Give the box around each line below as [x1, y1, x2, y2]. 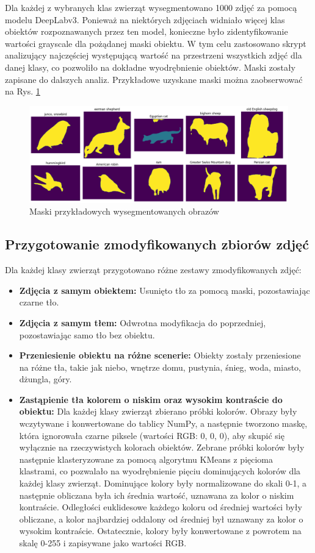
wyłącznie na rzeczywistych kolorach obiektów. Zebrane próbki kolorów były [19, 441, 305, 454]
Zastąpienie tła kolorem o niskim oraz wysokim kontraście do [19, 393, 283, 405]
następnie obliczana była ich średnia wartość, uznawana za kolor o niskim [19, 488, 294, 501]
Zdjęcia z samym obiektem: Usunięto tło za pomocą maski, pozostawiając [19, 284, 310, 296]
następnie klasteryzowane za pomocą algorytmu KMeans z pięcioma [19, 452, 273, 465]
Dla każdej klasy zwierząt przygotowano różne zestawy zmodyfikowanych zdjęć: [5, 263, 302, 276]
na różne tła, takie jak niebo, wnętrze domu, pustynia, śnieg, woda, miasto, [19, 360, 301, 373]
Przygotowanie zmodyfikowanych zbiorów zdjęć [5, 235, 309, 254]
